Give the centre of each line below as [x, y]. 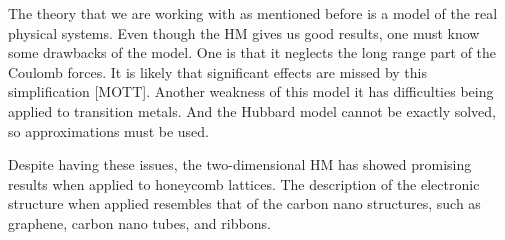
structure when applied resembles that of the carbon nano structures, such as [244, 203]
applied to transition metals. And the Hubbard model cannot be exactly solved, [252, 110]
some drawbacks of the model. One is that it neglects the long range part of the [252, 52]
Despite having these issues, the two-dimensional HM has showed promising [240, 164]
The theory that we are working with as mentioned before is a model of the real [253, 13]
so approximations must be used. [109, 130]
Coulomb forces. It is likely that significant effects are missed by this [218, 71]
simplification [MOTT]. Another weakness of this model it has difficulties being [251, 91]
